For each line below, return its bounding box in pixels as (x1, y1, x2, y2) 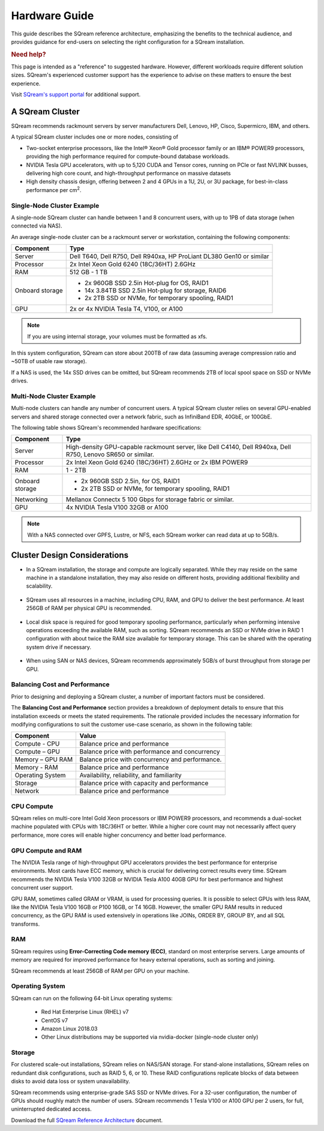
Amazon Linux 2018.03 (41, 1025, 98, 1032)
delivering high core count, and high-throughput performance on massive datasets (26, 170, 231, 177)
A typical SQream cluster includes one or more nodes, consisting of (11, 133, 179, 140)
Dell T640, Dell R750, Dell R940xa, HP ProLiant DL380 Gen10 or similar (69, 252, 269, 261)
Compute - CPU (14, 740, 60, 748)
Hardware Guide (11, 9, 94, 22)
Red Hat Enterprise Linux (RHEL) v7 (41, 1009, 129, 1016)
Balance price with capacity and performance (79, 779, 209, 788)
